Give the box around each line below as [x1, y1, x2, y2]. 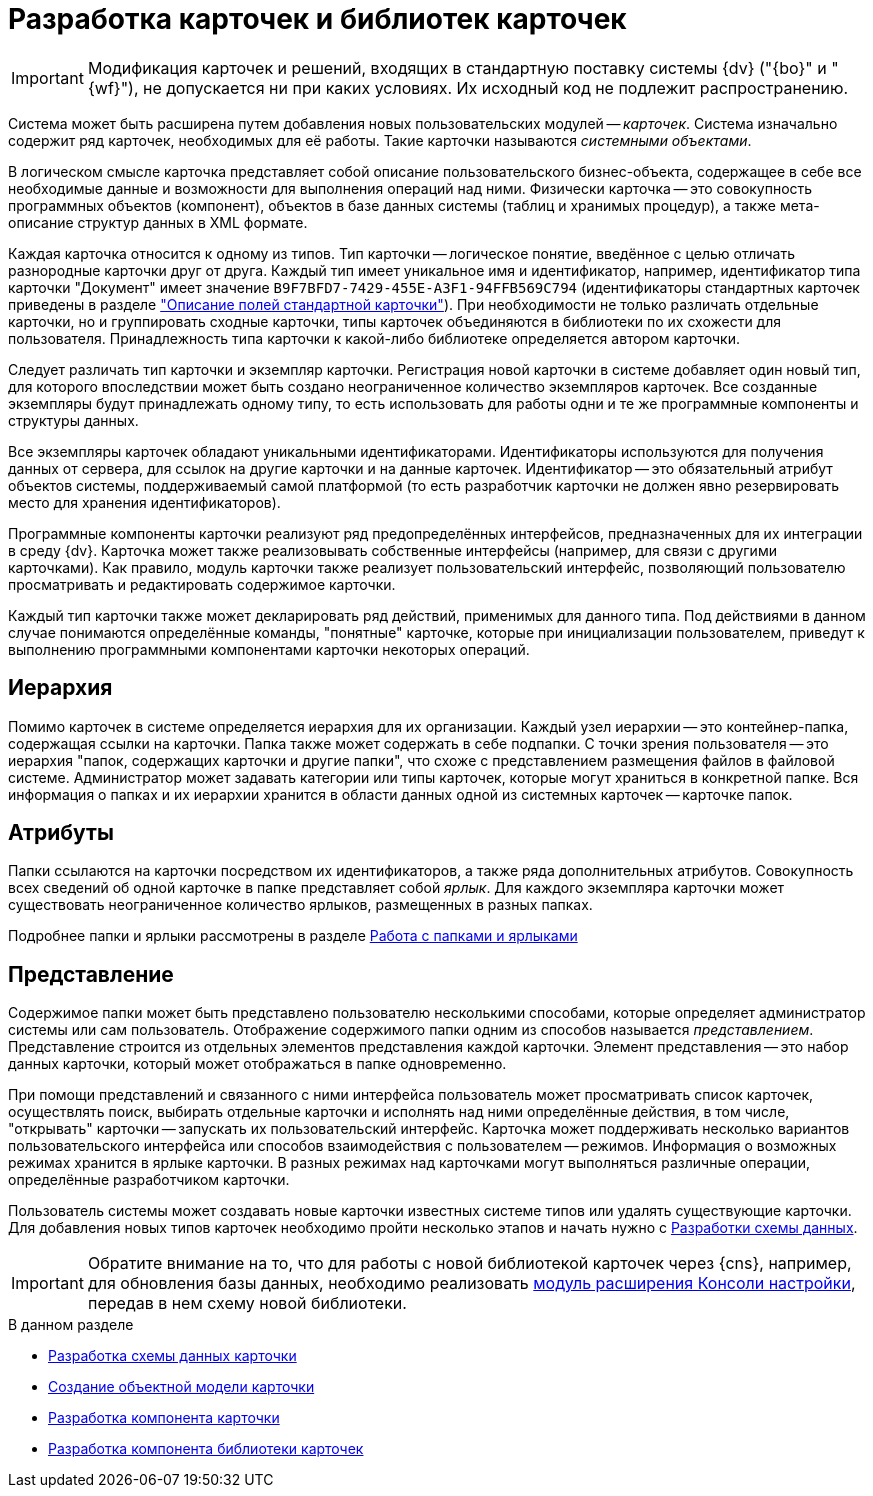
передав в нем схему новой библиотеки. [87, 1293, 407, 1314]
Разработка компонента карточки [48, 1409, 280, 1427]
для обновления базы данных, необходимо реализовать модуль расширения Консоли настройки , [87, 1273, 856, 1294]
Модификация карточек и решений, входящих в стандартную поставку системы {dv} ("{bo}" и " [87, 57, 839, 78]
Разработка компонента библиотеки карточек [48, 1440, 364, 1458]
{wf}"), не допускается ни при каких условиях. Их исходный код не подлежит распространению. [87, 77, 849, 98]
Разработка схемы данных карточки [48, 1347, 297, 1365]
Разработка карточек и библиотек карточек [8, 2, 627, 36]
